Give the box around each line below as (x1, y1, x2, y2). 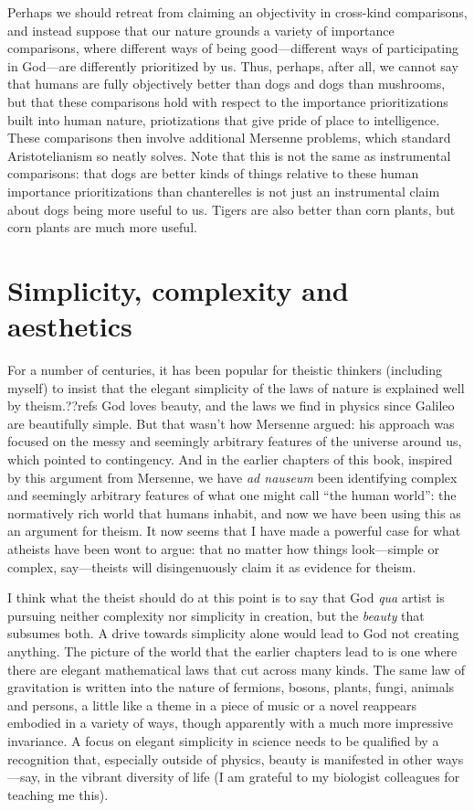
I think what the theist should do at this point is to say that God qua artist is (7, 588, 445, 607)
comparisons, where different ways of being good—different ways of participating (7, 38, 459, 58)
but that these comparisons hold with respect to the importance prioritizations (7, 91, 448, 111)
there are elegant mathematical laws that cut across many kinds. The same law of (7, 659, 465, 678)
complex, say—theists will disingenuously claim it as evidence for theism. (7, 557, 416, 576)
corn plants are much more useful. (7, 218, 197, 237)
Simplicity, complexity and (7, 271, 349, 308)
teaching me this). (7, 784, 109, 804)
